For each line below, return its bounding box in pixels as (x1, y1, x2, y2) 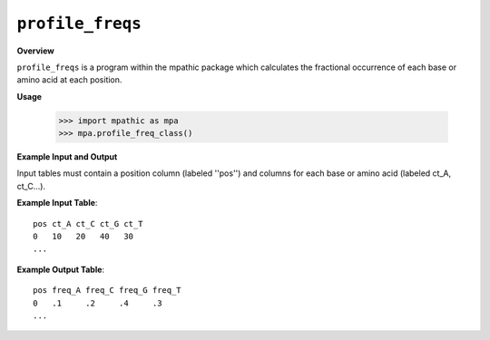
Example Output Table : (16, 264, 104, 275)
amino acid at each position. (16, 74, 122, 85)
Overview (16, 45, 54, 56)
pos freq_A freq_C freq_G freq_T (33, 286, 181, 296)
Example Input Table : (16, 198, 98, 209)
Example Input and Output (16, 151, 118, 162)
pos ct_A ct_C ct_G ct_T (33, 219, 143, 228)
